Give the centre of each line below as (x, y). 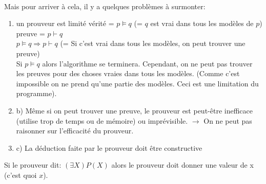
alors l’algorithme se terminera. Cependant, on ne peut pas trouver (147, 63)
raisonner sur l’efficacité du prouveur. (75, 131)
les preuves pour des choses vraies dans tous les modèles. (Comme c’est (128, 73)
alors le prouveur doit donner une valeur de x (182, 165)
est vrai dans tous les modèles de (202, 23)
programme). (36, 93)
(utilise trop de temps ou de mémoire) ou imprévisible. (102, 120)
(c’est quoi (21, 175)
